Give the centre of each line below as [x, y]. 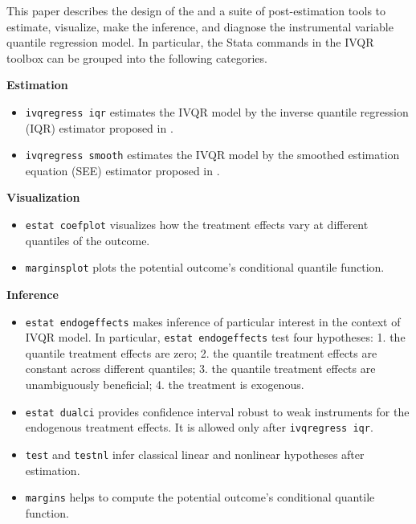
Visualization [43, 197]
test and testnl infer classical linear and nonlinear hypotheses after [195, 454]
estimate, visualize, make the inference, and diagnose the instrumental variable [200, 26]
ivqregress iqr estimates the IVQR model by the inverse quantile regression [217, 111]
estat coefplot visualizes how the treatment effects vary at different [197, 225]
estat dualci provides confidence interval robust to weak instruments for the [217, 411]
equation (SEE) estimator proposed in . [122, 170]
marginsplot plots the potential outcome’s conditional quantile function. [205, 267]
